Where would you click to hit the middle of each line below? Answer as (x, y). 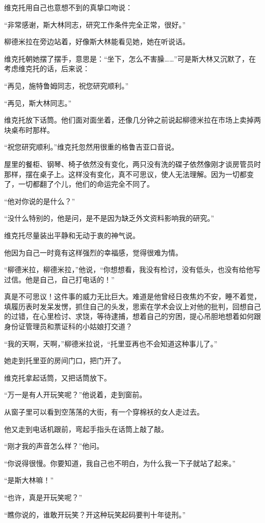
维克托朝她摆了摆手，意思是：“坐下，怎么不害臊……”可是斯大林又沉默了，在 (130, 58)
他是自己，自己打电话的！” (70, 279)
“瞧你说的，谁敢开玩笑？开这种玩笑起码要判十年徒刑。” (95, 514)
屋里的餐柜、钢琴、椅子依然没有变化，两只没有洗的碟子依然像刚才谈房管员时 (132, 164)
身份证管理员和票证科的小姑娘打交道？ (68, 326)
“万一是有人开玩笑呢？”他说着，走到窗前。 (75, 395)
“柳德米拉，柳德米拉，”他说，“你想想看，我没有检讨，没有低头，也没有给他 (129, 269)
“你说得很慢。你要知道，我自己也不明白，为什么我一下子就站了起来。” (120, 463)
